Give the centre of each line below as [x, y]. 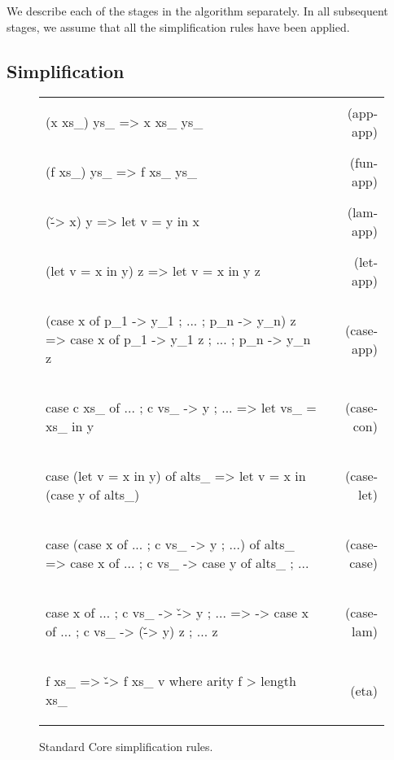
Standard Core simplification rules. [126, 747]
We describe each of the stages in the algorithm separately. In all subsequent [197, 11]
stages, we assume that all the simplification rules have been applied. [178, 26]
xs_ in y [70, 426]
